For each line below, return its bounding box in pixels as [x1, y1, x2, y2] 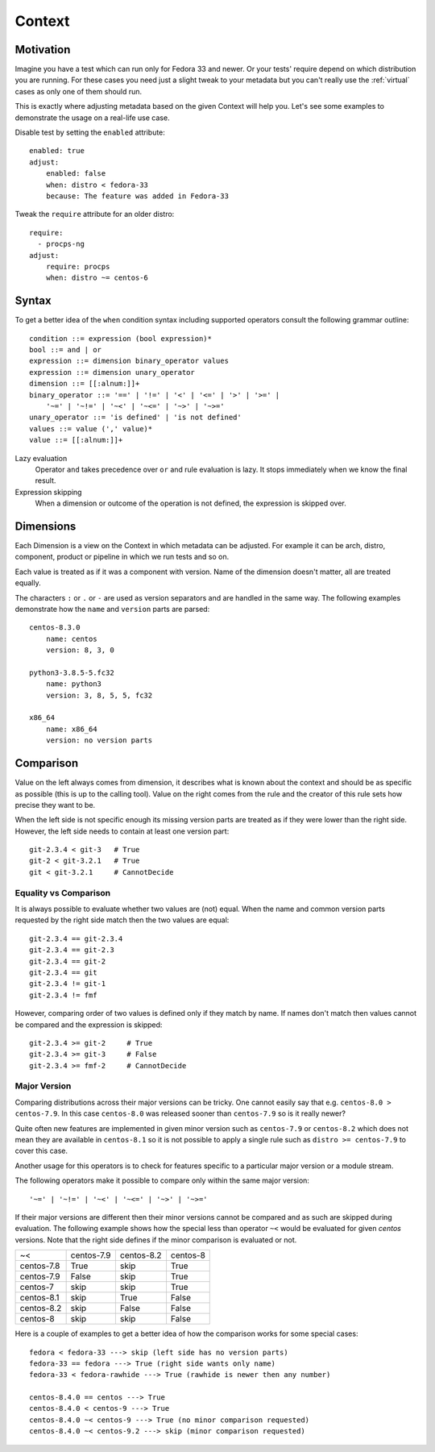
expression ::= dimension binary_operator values [29, 356, 230, 366]
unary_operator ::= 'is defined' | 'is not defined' [29, 413, 242, 422]
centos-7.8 [19, 1260, 60, 1271]
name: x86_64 [45, 724, 97, 734]
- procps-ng [37, 239, 85, 249]
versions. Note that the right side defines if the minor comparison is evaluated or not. [14, 1234, 297, 1245]
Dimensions [14, 519, 77, 533]
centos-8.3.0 [29, 623, 81, 632]
